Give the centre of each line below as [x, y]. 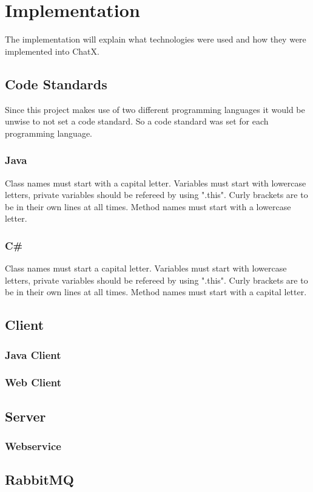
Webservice [33, 446]
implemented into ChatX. [52, 51]
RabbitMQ [39, 480]
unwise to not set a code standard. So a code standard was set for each [137, 121]
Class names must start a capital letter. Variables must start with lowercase [146, 268]
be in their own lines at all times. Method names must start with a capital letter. [156, 292]
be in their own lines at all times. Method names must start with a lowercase [148, 206]
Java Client [33, 354]
